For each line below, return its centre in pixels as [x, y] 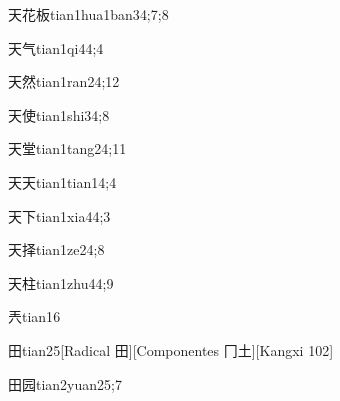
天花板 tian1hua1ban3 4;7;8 [88, 14]
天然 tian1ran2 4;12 [64, 81]
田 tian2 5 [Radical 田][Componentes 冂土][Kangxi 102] [171, 349]
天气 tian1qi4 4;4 [56, 47]
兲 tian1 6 [34, 316]
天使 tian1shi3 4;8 [59, 114]
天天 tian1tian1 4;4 [62, 181]
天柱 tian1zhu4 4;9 [61, 282]
